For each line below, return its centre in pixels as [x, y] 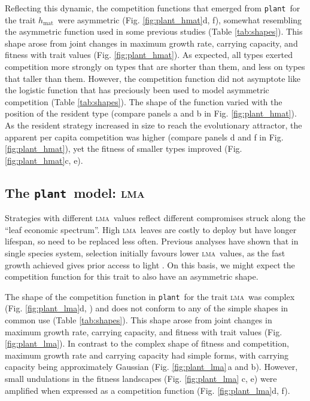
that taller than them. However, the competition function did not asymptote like [153, 78]
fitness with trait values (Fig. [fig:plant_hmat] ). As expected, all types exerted [149, 55]
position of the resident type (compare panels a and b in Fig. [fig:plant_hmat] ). [151, 113]
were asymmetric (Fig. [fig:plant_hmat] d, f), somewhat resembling [180, 19]
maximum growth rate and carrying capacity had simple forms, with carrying [147, 355]
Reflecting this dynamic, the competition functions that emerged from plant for [153, 8]
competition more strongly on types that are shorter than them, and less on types [155, 67]
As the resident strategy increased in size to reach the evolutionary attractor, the [154, 125]
